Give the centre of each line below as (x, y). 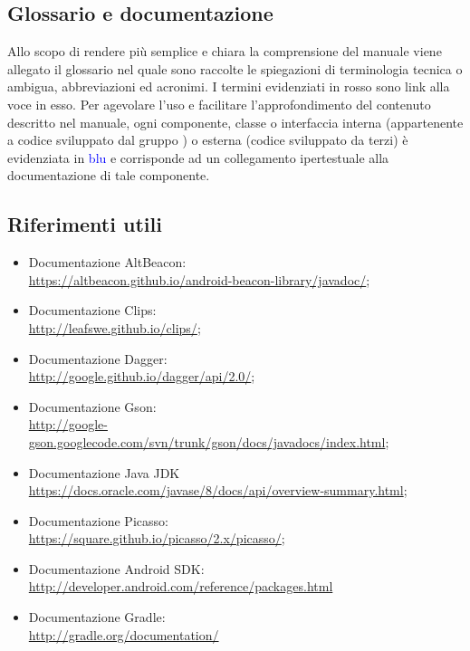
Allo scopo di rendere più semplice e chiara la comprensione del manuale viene (225, 51)
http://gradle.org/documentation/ (124, 634)
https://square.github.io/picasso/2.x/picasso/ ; (157, 538)
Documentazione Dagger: (98, 358)
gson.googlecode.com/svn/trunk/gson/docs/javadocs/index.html (207, 441)
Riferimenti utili (85, 224)
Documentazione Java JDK (104, 472)
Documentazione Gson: (92, 406)
